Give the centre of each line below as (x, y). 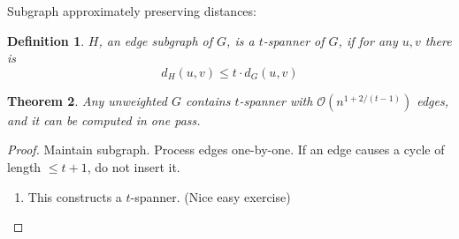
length (24, 166)
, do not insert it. (134, 166)
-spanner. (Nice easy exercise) (210, 196)
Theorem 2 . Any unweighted (87, 100)
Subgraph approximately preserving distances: (132, 11)
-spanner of (294, 40)
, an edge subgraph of (156, 40)
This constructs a (75, 196)
